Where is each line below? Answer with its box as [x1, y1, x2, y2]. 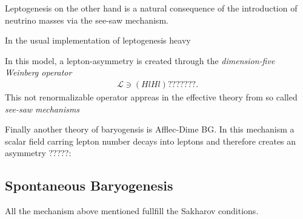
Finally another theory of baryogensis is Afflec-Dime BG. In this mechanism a [5, 123, 295, 136]
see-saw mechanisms [5, 102, 80, 115]
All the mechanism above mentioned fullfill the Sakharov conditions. [5, 204, 259, 217]
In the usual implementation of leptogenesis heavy [5, 34, 191, 47]
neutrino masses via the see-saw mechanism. [5, 13, 168, 26]
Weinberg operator [5, 66, 72, 79]
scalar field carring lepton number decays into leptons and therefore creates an [5, 134, 296, 147]
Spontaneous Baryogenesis [5, 176, 173, 195]
